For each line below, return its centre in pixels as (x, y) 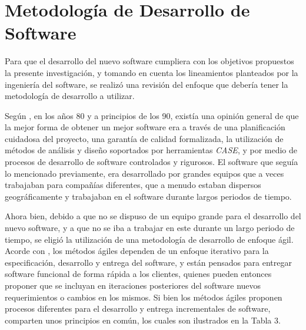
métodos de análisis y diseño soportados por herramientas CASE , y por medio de (151, 150)
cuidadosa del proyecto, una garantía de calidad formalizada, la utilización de (144, 138)
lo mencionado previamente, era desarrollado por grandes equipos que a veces (144, 173)
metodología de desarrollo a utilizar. (70, 96)
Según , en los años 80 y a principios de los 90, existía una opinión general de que (152, 115)
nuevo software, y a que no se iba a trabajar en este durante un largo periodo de (150, 228)
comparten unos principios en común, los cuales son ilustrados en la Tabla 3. (143, 320)
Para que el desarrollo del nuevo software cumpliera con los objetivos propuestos (149, 61)
